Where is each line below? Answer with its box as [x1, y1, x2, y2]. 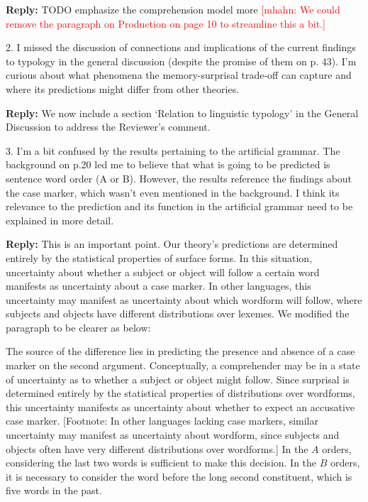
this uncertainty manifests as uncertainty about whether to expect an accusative [6, 399, 355, 414]
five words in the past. [6, 483, 102, 498]
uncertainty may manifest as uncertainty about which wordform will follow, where [6, 292, 362, 307]
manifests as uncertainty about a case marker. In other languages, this [6, 278, 311, 293]
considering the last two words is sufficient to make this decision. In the [6, 455, 317, 470]
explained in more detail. [6, 212, 114, 227]
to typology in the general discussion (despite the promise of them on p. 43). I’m [6, 53, 357, 68]
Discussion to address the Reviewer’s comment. [6, 119, 211, 134]
